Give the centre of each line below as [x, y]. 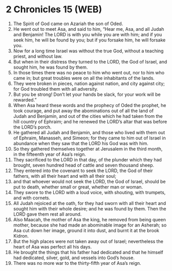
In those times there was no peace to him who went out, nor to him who [89, 72]
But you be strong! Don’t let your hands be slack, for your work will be [87, 94]
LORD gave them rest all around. [47, 214]
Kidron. [21, 236]
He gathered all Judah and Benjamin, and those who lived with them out [89, 132]
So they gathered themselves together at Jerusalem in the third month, [88, 149]
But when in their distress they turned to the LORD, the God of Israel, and [90, 61]
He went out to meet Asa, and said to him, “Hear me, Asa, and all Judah [89, 29]
